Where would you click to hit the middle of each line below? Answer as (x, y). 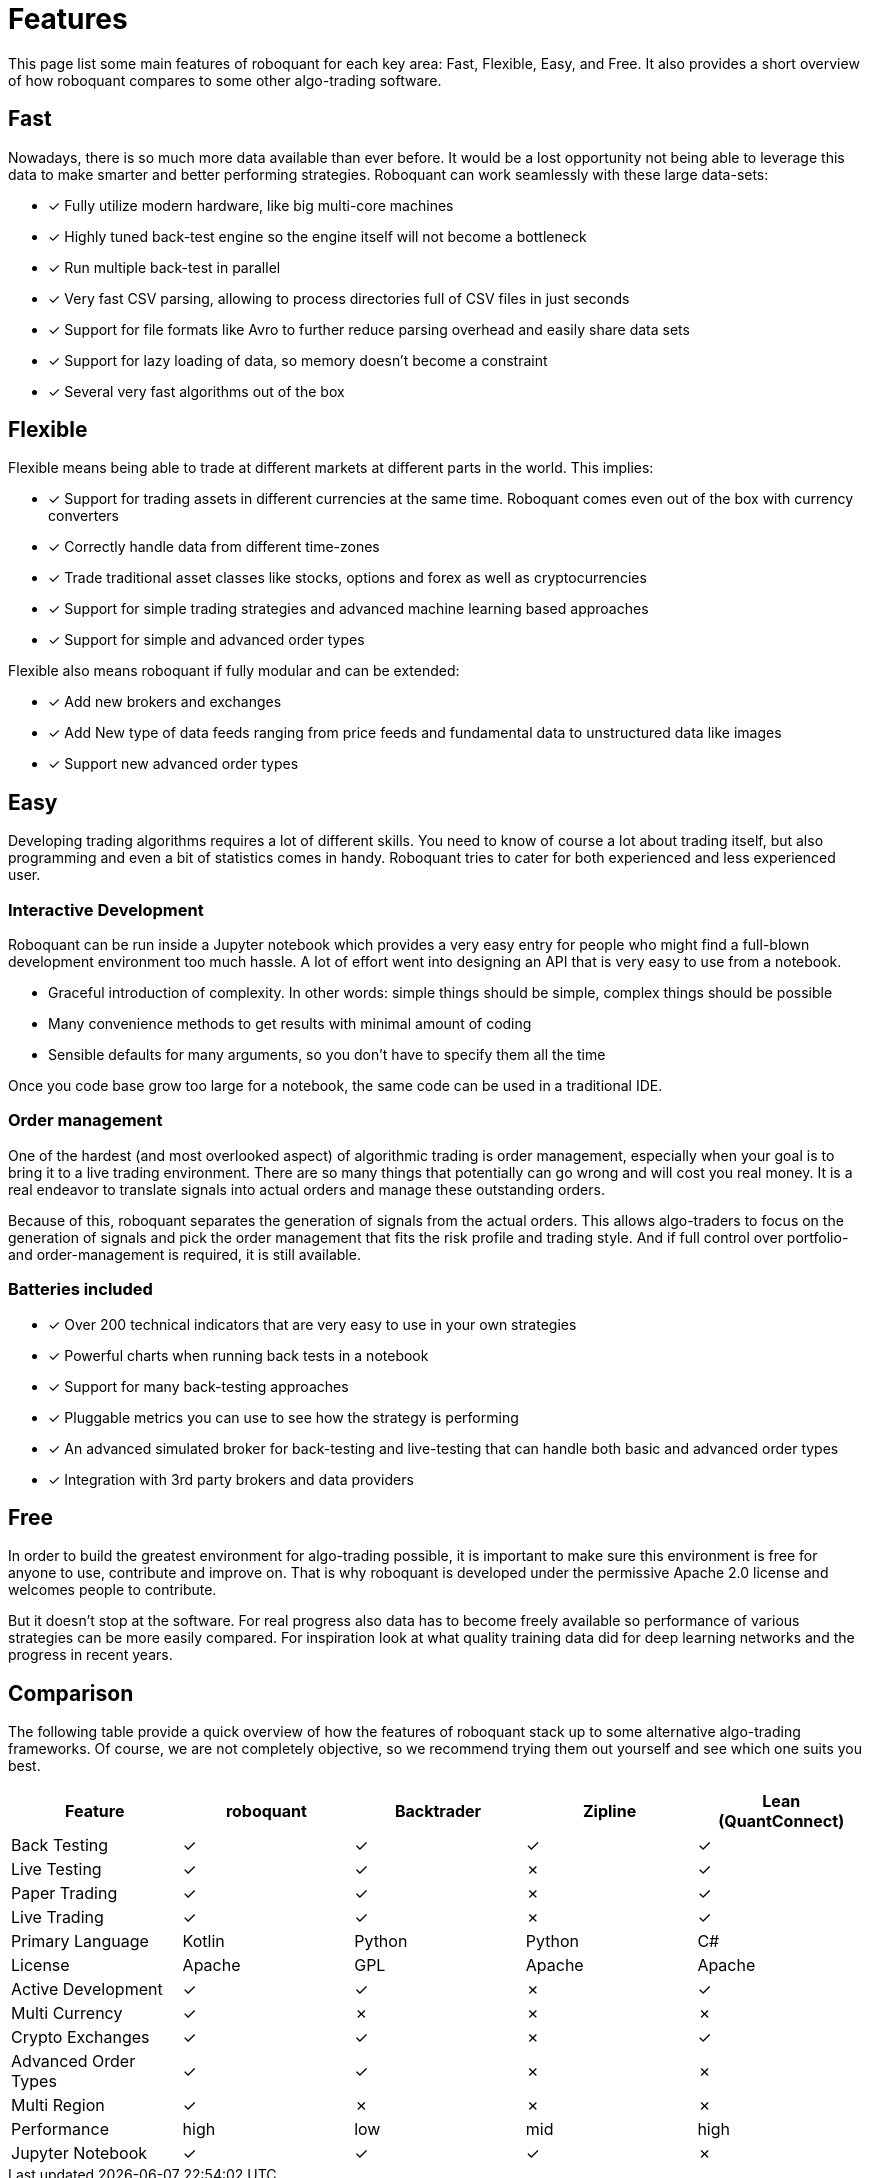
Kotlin (203, 1941)
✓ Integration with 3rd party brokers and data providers (231, 1479)
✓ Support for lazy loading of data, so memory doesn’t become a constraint (298, 360)
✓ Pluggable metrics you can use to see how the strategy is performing (283, 1417)
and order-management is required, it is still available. (184, 1254)
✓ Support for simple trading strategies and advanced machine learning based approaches (348, 609)
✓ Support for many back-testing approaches (198, 1386)
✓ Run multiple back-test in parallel (164, 267)
